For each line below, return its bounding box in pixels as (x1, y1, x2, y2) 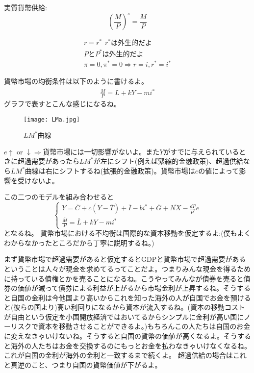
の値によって (198, 166, 239, 176)
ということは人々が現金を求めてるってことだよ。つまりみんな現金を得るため (4, 263, 251, 274)
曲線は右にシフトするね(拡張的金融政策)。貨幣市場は (25, 166, 195, 176)
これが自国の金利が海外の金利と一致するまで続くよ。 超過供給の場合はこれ (4, 350, 247, 360)
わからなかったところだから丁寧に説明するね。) (4, 237, 154, 248)
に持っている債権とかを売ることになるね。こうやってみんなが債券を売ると (4, 273, 244, 283)
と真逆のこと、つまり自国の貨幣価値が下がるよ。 (4, 359, 162, 370)
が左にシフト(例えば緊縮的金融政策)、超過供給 (93, 156, 243, 166)
